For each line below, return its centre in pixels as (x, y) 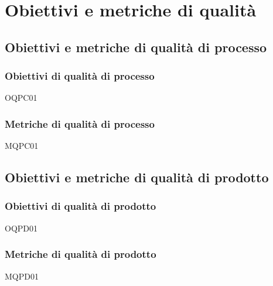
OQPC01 (21, 98)
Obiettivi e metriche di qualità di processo (136, 47)
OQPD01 (21, 228)
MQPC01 (22, 146)
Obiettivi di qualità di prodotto (81, 206)
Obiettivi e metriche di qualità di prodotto (137, 177)
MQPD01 (22, 276)
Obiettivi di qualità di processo (80, 76)
